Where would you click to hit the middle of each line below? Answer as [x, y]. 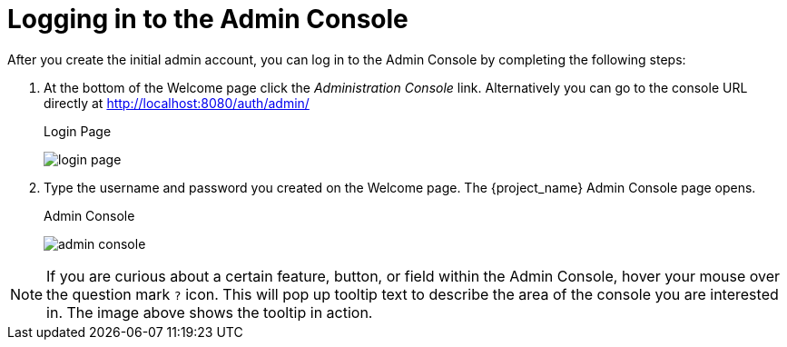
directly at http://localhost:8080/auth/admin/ [177, 103]
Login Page [78, 131]
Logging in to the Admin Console [208, 19]
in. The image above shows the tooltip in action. [210, 312]
